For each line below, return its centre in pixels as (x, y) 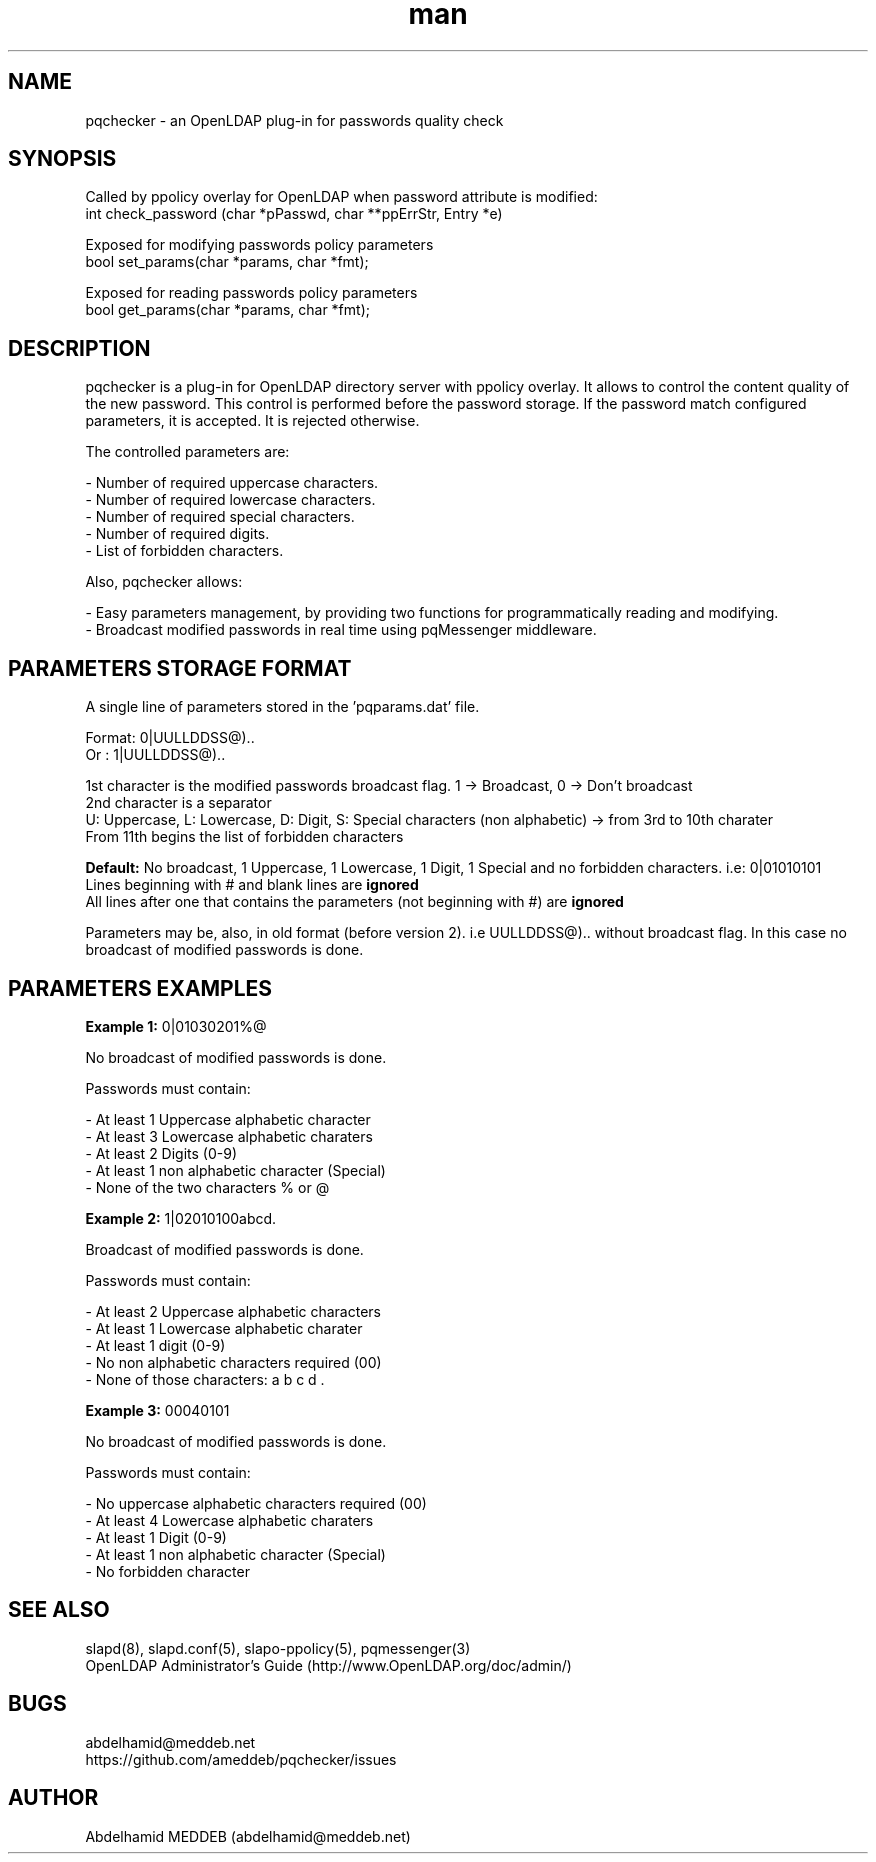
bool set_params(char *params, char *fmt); (227, 262)
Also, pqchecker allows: (164, 582)
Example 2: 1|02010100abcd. (181, 1218)
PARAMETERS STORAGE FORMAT (180, 668)
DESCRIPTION (79, 348)
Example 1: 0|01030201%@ (176, 1026)
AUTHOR (53, 1798)
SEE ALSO (59, 1610)
